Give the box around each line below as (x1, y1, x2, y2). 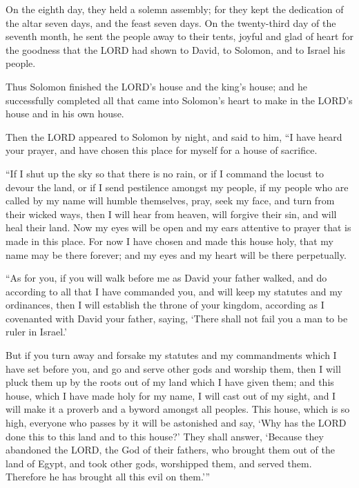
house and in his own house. (6, 106, 124, 121)
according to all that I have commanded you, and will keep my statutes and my (6, 284, 342, 298)
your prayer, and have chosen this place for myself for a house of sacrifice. (6, 143, 318, 157)
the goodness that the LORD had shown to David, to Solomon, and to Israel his (6, 42, 345, 57)
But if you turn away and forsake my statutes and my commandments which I (6, 348, 337, 362)
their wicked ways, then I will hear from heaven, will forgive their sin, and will (6, 206, 337, 221)
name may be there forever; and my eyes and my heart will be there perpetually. (6, 247, 347, 262)
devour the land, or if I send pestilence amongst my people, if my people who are (6, 179, 349, 194)
